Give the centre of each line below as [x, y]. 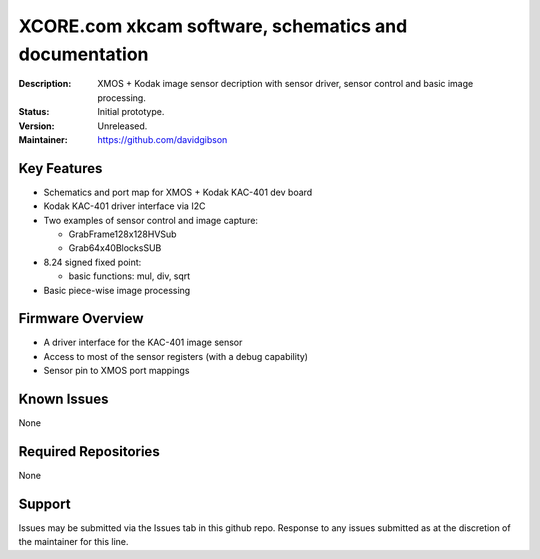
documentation [83, 54]
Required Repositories [89, 451]
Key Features [60, 168]
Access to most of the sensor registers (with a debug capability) [176, 356]
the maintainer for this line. [73, 542]
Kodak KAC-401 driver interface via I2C [124, 206]
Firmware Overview [81, 318]
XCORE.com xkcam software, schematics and [213, 26]
